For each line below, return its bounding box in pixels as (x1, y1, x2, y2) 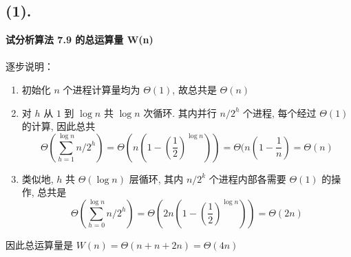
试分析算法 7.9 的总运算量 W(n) (6, 32, 153, 47)
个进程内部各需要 (209, 171, 286, 186)
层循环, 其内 (129, 171, 184, 186)
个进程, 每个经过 (243, 105, 317, 120)
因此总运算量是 (6, 237, 73, 252)
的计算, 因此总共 (21, 119, 96, 133)
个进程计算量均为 (63, 82, 140, 96)
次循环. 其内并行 (143, 105, 217, 120)
